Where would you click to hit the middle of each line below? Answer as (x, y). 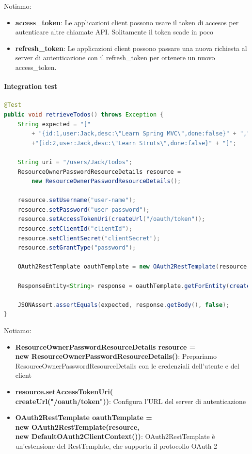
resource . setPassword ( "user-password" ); (84, 210)
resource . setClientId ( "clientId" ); (75, 229)
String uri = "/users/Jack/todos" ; (75, 162)
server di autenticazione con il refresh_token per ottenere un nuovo (115, 58)
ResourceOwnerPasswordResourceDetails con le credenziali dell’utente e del (127, 365)
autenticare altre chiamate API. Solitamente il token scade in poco (114, 32)
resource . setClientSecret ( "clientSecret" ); (89, 238)
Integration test (31, 86)
